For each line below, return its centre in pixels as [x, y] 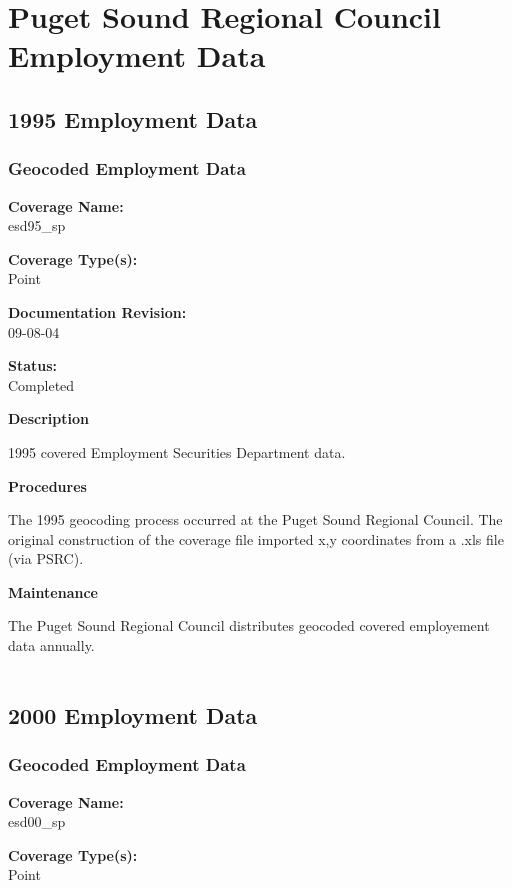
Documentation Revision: [97, 311]
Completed [41, 384]
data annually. [51, 645]
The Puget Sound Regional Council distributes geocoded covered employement [249, 625]
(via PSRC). [46, 558]
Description [49, 418]
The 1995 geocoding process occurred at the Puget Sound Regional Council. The [255, 519]
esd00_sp [37, 821]
